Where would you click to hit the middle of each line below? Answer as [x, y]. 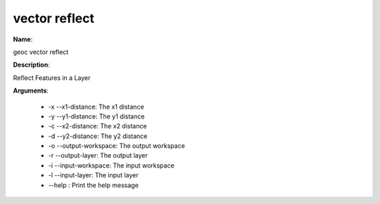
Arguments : [31, 90]
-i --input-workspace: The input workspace [112, 165]
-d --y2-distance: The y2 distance [98, 136]
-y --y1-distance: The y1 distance [96, 116]
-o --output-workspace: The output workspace [117, 146]
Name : [23, 39]
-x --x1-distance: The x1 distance [96, 107]
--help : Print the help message [93, 185]
